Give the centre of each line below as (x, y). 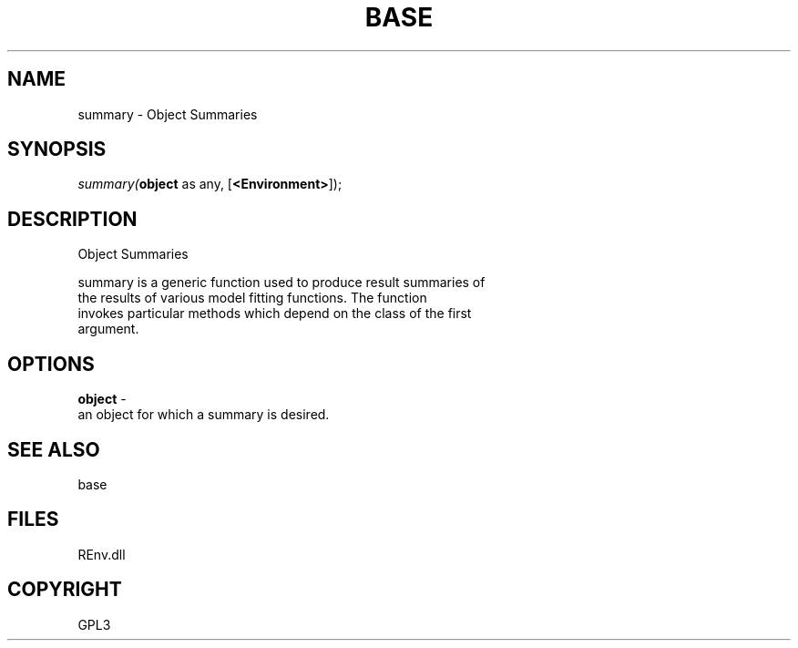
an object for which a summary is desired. (204, 415)
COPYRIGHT (65, 590)
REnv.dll (102, 554)
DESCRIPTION (72, 219)
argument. (108, 329)
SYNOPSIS (57, 149)
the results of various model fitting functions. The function (252, 298)
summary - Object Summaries (168, 114)
